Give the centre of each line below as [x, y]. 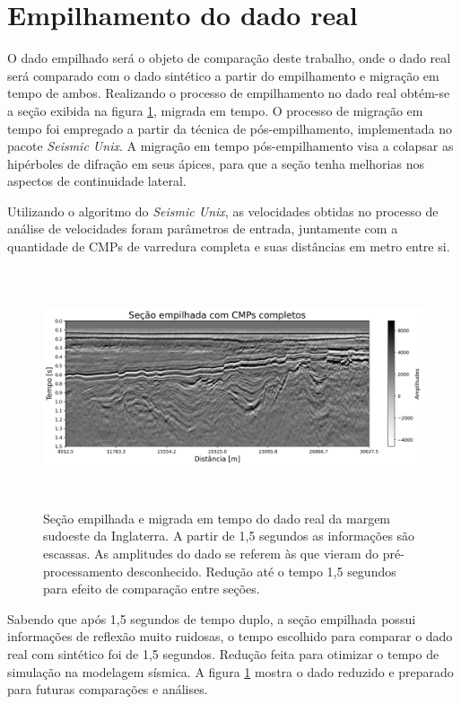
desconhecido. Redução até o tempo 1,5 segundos [261, 571]
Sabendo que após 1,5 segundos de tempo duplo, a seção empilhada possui [212, 618]
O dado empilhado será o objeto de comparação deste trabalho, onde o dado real [229, 58]
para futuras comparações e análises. [108, 689]
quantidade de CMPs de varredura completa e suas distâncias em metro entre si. [229, 246]
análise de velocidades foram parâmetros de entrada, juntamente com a [203, 229]
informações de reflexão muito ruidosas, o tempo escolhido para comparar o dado [230, 636]
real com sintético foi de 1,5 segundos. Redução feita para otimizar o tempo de [223, 653]
